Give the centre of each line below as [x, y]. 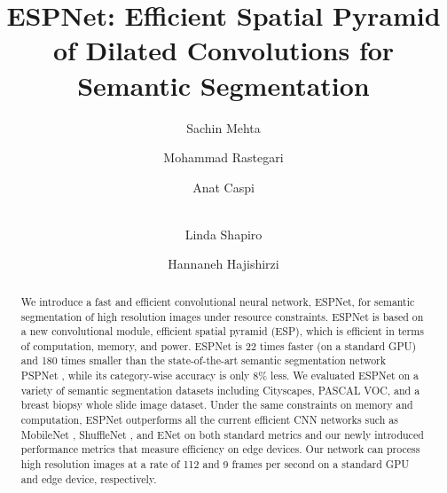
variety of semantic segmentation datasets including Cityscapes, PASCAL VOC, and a [220, 390]
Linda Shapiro [223, 234]
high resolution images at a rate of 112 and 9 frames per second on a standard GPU [215, 464]
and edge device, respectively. [89, 478]
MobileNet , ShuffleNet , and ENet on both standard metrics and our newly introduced [222, 434]
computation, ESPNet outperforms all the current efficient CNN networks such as [209, 420]
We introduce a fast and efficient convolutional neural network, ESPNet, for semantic [218, 301]
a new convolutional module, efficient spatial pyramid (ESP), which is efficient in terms [222, 331]
